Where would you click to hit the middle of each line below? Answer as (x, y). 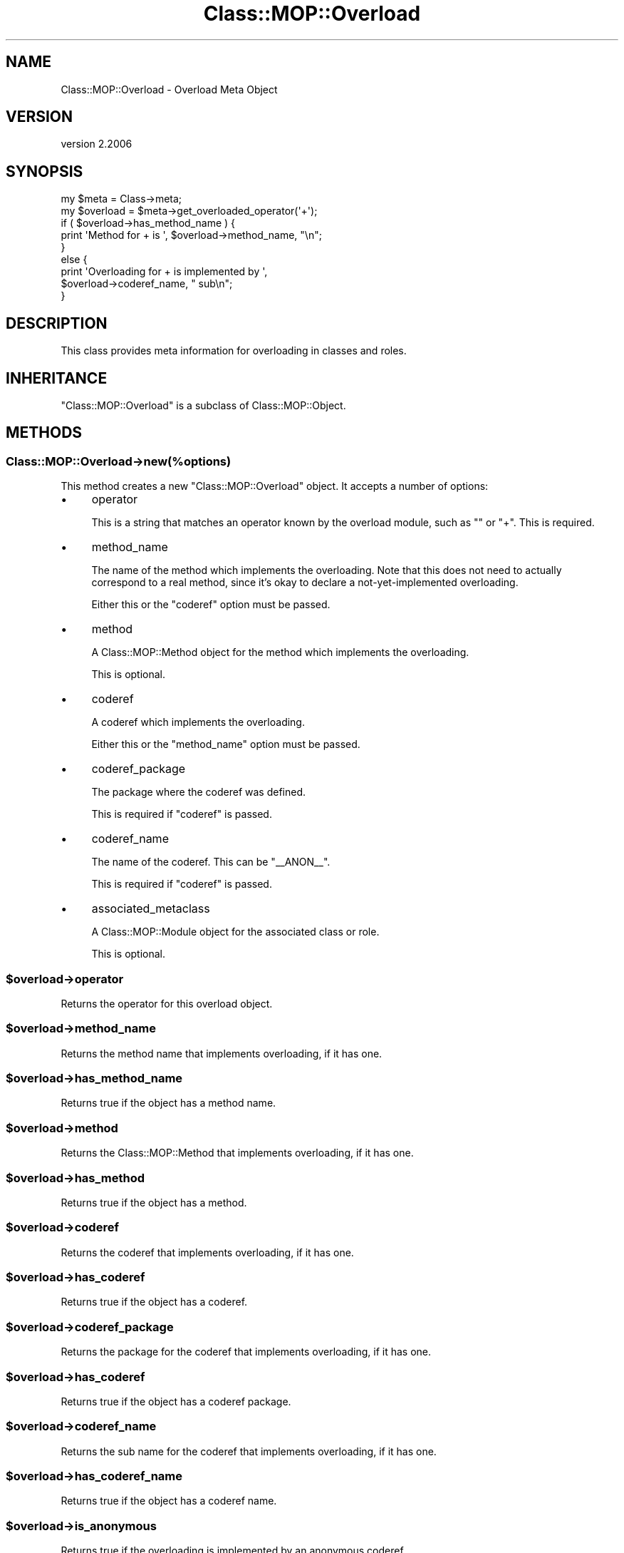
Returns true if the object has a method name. (168, 1103)
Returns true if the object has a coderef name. (169, 1501)
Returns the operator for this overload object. (167, 1003)
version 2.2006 (97, 144)
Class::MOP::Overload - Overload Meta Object (169, 89)
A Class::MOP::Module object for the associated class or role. (235, 932)
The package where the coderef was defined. (199, 792)
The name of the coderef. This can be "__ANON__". (211, 862)
